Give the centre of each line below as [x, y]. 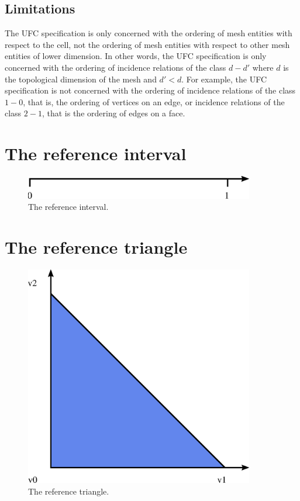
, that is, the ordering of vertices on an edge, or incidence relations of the [154, 101]
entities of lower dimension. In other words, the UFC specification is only [136, 56]
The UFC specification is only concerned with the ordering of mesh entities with [149, 33]
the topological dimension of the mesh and [81, 79]
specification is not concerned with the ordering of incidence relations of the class [150, 90]
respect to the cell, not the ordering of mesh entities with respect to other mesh [147, 44]
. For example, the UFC [224, 79]
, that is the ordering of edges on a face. [113, 113]
